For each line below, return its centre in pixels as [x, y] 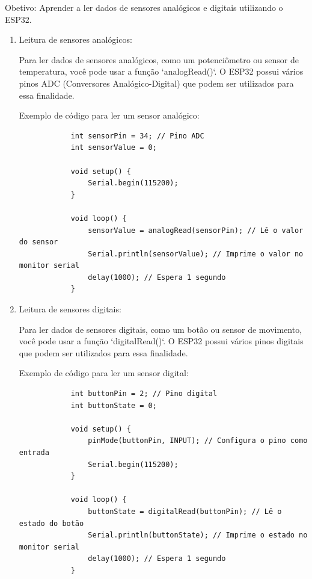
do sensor [38, 242]
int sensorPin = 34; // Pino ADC [137, 136]
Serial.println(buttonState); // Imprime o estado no [198, 535]
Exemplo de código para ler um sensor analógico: [109, 115]
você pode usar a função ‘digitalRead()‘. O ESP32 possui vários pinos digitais [161, 341]
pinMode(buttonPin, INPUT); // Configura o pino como [198, 441]
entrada [34, 453]
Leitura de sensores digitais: [70, 309]
